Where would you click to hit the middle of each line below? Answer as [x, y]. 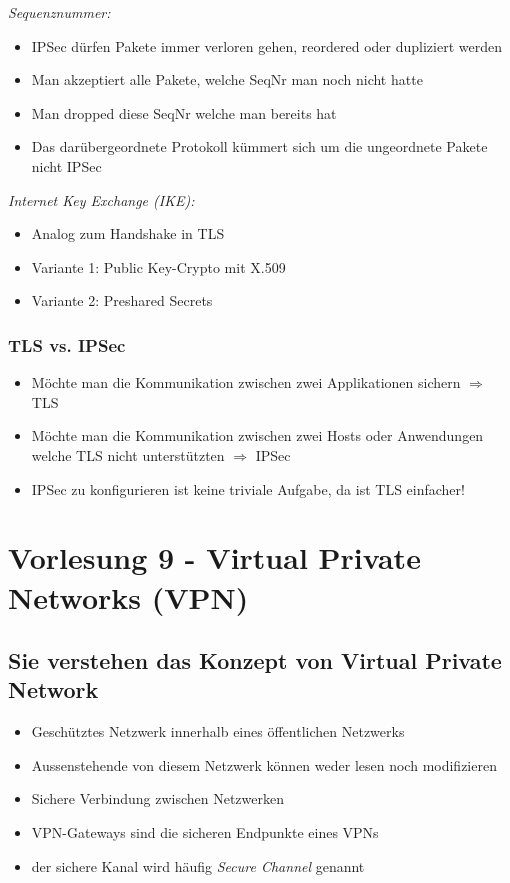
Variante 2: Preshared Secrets [122, 300]
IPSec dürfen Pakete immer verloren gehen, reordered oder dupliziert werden [266, 45]
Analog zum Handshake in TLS [128, 233]
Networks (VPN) [128, 596]
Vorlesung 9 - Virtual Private [214, 557]
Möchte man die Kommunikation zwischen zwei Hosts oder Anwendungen [257, 435]
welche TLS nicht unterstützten [128, 454]
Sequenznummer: [59, 12]
